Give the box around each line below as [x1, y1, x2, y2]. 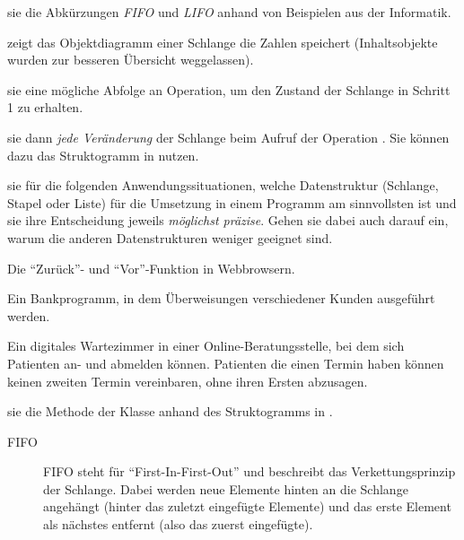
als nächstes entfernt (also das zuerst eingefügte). [43, 515, 313, 534]
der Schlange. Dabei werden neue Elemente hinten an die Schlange [43, 479, 408, 498]
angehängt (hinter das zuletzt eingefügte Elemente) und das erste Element [43, 497, 451, 516]
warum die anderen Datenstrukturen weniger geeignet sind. [7, 228, 333, 247]
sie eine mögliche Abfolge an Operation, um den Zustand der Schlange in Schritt [7, 80, 451, 99]
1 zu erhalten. [7, 98, 83, 117]
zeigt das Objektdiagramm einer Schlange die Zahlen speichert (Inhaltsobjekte [7, 32, 438, 51]
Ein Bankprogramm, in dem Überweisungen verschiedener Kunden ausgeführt [7, 289, 435, 308]
